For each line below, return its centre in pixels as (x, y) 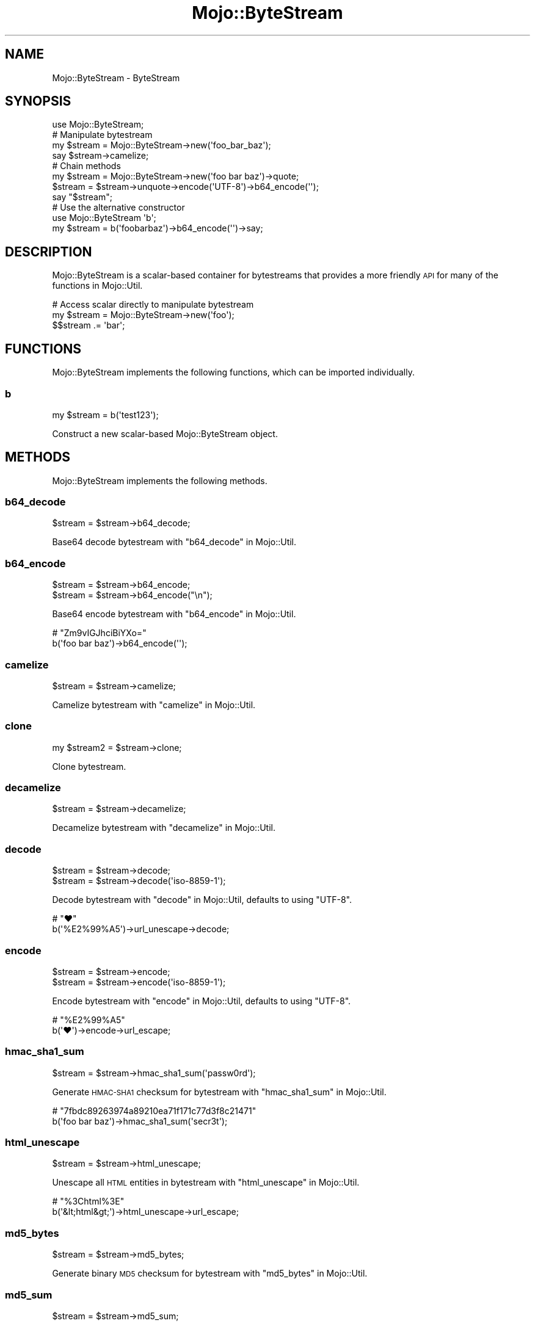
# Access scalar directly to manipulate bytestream (153, 305)
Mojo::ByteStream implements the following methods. (160, 480)
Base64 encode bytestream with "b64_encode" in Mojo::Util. (174, 614)
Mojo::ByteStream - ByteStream (116, 78)
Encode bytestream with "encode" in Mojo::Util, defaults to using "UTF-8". (202, 1001)
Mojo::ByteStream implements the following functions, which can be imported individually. (233, 372)
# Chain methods (86, 166)
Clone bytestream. (89, 766)
